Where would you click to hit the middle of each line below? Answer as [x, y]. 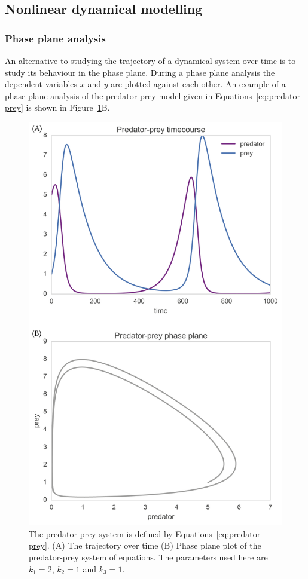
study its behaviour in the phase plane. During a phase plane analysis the [140, 72]
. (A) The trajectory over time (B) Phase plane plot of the [154, 545]
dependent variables [41, 84]
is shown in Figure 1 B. [68, 107]
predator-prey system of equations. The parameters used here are [148, 557]
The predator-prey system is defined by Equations [121, 533]
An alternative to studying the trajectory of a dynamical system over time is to [150, 60]
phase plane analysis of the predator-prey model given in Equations [129, 95]
